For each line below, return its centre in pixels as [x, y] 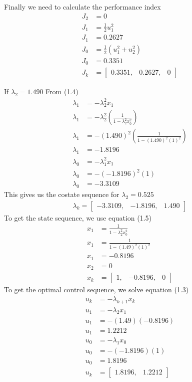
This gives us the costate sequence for [62, 194]
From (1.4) [62, 91]
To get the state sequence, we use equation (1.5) [78, 217]
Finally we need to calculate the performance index [82, 7]
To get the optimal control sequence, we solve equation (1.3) [96, 290]
